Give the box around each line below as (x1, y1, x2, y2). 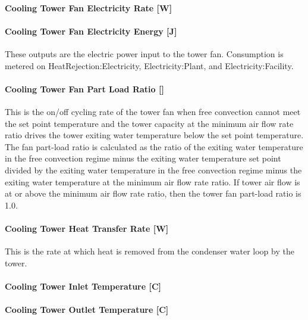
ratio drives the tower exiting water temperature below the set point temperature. (5, 129, 304, 141)
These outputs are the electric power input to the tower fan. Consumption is (5, 47, 284, 60)
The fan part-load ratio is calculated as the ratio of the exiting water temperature (5, 140, 303, 153)
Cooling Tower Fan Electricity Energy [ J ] (5, 24, 177, 37)
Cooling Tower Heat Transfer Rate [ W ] (5, 222, 169, 234)
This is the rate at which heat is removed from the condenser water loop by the (5, 245, 294, 257)
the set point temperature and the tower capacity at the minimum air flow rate (5, 117, 294, 129)
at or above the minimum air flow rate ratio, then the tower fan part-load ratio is (5, 187, 301, 200)
